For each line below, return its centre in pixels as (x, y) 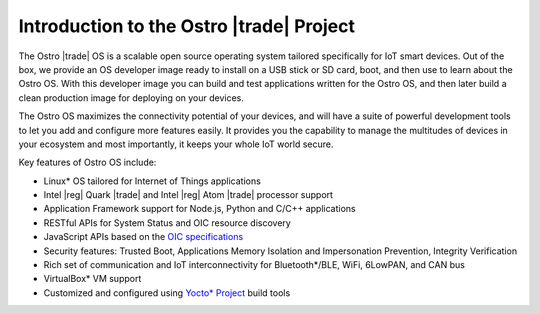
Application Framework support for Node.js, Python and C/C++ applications (199, 209)
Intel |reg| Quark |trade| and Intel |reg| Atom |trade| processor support (188, 195)
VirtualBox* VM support (92, 279)
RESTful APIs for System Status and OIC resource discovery (167, 222)
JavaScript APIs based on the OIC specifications (143, 237)
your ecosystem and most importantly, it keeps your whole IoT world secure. (176, 144)
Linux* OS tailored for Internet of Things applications (152, 181)
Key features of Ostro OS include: (87, 162)
